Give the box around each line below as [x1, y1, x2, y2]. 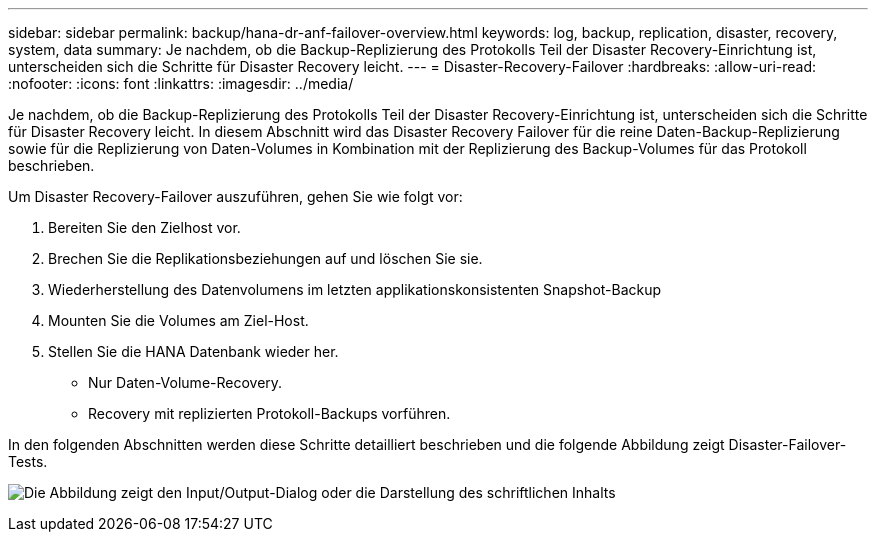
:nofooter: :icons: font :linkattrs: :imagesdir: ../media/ [8, 75, 354, 92]
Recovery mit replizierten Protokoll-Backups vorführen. [88, 405, 451, 422]
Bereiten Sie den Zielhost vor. [48, 219, 241, 236]
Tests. [8, 453, 48, 470]
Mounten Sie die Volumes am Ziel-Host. [48, 312, 309, 329]
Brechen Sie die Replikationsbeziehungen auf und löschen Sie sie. [48, 250, 483, 267]
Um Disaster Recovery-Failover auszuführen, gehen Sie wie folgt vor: [8, 188, 463, 205]
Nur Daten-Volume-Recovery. [88, 374, 283, 391]
